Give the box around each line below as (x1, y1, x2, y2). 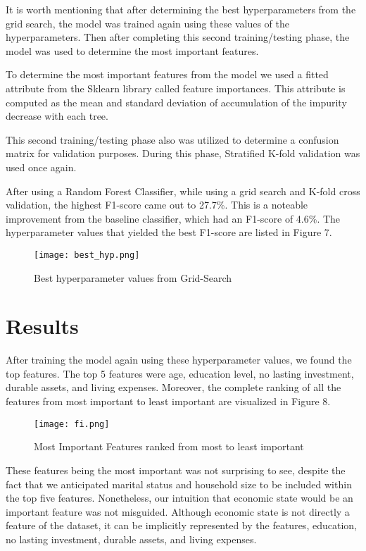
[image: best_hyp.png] (34, 249, 140, 260)
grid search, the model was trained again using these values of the (6, 16, 289, 30)
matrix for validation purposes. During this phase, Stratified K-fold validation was (6, 146, 360, 161)
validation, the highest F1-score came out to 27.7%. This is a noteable (6, 197, 308, 212)
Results (6, 311, 79, 340)
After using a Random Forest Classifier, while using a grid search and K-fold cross (6, 183, 360, 198)
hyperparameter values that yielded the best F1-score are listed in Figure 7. (6, 225, 332, 240)
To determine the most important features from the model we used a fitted (6, 67, 329, 82)
